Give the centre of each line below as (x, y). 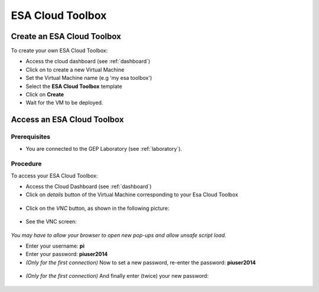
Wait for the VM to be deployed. (64, 103)
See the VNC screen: (51, 222)
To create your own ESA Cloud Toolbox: (59, 51)
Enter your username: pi (55, 246)
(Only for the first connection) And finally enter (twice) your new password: (117, 276)
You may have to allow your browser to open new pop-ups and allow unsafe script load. (119, 235)
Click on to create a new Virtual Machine (75, 69)
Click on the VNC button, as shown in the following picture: (97, 208)
